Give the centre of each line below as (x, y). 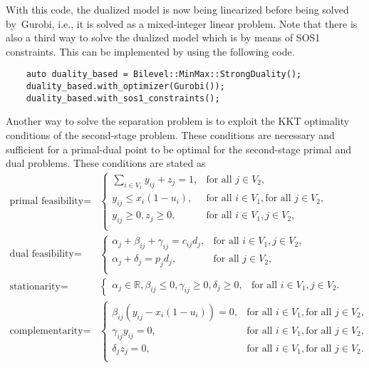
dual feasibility (42, 254)
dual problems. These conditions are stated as (106, 163)
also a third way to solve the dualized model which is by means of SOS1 (163, 37)
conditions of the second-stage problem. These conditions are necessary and (170, 134)
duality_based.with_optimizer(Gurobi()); (125, 87)
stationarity (35, 287)
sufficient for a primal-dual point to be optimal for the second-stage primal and (178, 149)
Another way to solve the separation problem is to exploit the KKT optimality (178, 121)
